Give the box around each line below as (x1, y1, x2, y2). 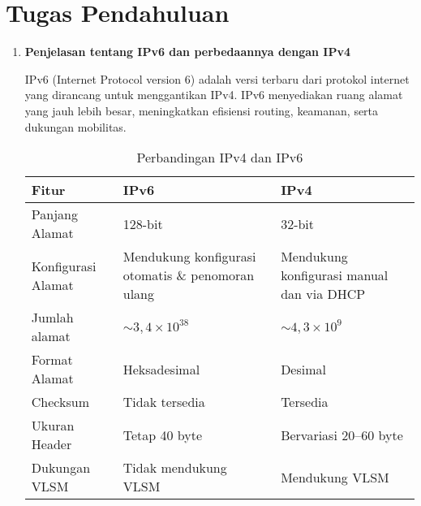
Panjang (31, 205, 78, 224)
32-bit (281, 214, 315, 233)
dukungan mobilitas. (24, 118, 127, 135)
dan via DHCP (281, 284, 366, 304)
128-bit (122, 214, 163, 233)
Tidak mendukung (122, 458, 227, 478)
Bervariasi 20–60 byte (281, 425, 403, 444)
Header (31, 435, 72, 454)
